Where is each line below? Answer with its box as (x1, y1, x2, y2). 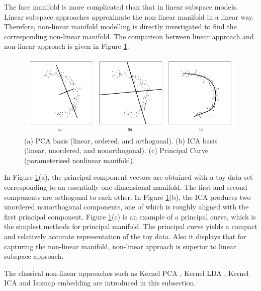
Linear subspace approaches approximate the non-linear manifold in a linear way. (4, 11, 254, 22)
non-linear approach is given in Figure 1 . (4, 41, 129, 51)
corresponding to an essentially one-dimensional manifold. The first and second (4, 182, 247, 192)
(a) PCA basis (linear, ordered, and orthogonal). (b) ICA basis (24, 135, 218, 146)
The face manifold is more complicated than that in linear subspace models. (4, 2, 238, 12)
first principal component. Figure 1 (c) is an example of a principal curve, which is (4, 211, 256, 222)
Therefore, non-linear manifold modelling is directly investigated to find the (4, 21, 237, 32)
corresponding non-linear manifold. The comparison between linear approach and (4, 31, 254, 41)
